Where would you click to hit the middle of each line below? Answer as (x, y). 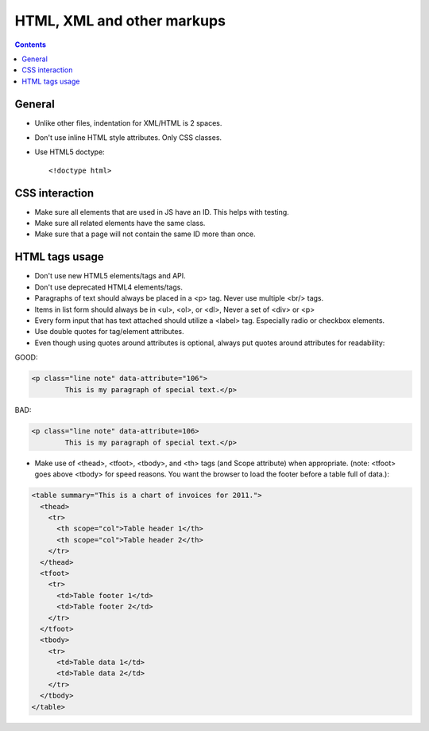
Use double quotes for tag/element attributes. (109, 332)
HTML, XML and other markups (120, 21)
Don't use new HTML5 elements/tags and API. (110, 276)
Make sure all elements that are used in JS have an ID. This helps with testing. (162, 212)
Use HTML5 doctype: (70, 152)
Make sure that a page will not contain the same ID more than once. (145, 234)
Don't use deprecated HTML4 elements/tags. (108, 287)
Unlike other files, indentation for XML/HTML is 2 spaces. (128, 122)
